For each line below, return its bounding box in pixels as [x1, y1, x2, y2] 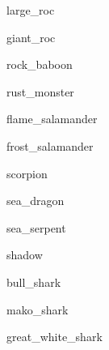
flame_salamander [6, 110, 98, 127]
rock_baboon [6, 56, 73, 73]
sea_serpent [6, 219, 66, 236]
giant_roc [6, 28, 56, 45]
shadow [6, 246, 43, 263]
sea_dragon [6, 192, 65, 209]
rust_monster [6, 83, 74, 100]
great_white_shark [6, 328, 103, 345]
